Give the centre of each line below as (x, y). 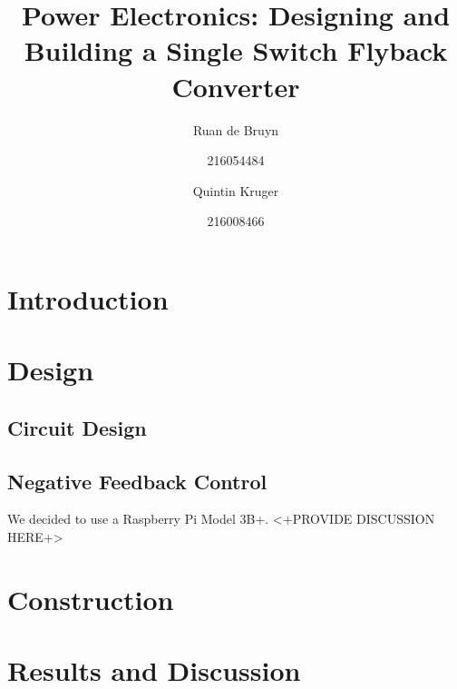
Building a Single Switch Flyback (236, 50)
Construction (91, 599)
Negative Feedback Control (137, 481)
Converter (236, 86)
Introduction (88, 298)
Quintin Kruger (236, 190)
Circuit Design (77, 427)
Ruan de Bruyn (236, 129)
